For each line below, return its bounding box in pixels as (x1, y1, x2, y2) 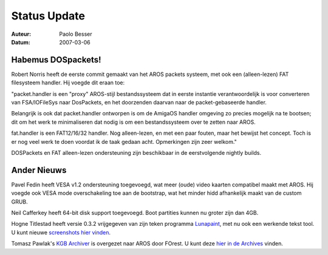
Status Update (11, 9, 85, 22)
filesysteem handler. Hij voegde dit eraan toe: (11, 79, 125, 86)
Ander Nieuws (11, 165, 67, 175)
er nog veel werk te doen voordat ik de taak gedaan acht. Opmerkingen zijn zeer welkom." (11, 138, 237, 145)
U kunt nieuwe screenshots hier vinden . (11, 228, 111, 236)
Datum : (11, 38, 30, 46)
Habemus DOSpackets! (11, 55, 101, 65)
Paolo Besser (59, 30, 92, 38)
